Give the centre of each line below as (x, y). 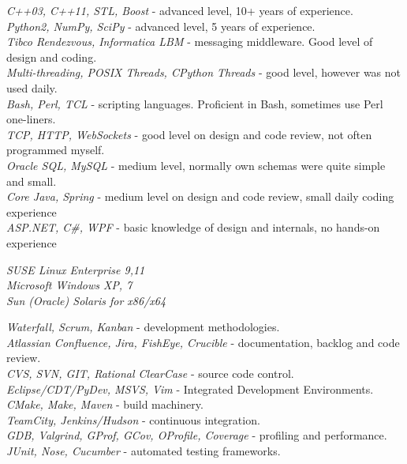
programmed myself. (56, 150)
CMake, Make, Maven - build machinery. (105, 404)
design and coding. (52, 57)
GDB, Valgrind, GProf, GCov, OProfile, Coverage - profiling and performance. (197, 435)
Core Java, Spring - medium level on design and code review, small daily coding (200, 196)
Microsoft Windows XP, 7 (69, 285)
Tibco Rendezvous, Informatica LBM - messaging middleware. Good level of (190, 41)
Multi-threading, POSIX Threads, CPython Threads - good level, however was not (204, 72)
